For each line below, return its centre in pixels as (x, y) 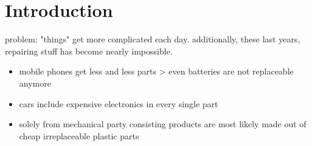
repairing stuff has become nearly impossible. (89, 51)
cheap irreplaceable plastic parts (79, 135)
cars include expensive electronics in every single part (119, 103)
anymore (35, 83)
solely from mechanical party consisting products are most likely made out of (163, 124)
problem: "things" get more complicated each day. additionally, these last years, (153, 39)
